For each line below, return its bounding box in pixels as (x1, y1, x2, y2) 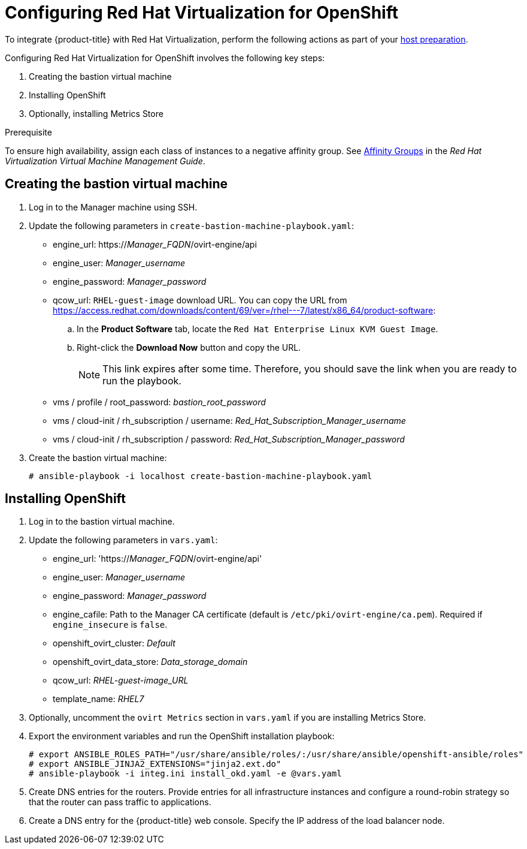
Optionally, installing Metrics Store (29, 108, 163, 119)
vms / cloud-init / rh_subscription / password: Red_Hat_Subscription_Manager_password (53, 433, 405, 444)
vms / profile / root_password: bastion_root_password (53, 396, 266, 407)
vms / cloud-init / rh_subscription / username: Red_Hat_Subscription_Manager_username (53, 415, 406, 426)
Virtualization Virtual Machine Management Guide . (5, 155, 205, 166)
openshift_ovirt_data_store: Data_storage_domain (53, 657, 248, 667)
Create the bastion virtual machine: (29, 452, 167, 463)
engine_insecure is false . (53, 619, 168, 630)
